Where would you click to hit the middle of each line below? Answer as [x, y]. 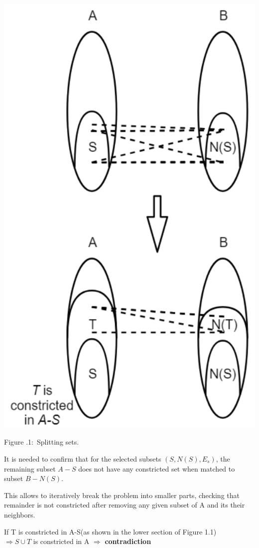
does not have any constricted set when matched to [157, 468]
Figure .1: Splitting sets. [42, 442]
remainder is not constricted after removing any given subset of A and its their [125, 505]
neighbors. [20, 514]
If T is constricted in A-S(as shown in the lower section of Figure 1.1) [110, 531]
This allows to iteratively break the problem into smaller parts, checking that [122, 495]
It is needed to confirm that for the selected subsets [83, 459]
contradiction [128, 541]
